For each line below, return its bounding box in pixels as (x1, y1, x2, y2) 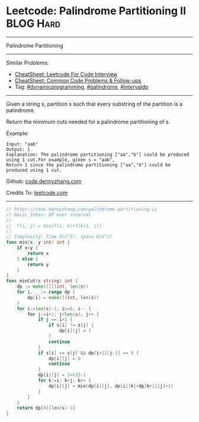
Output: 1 (6, 146, 31, 152)
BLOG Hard (6, 17, 61, 30)
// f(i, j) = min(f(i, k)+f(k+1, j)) (6, 223, 102, 229)
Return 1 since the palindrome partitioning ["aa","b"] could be (6, 162, 171, 168)
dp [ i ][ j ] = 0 (48, 355, 81, 361)
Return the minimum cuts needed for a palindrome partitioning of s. (6, 118, 171, 125)
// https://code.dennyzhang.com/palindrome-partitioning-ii (6, 206, 158, 212)
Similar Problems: (6, 59, 49, 66)
